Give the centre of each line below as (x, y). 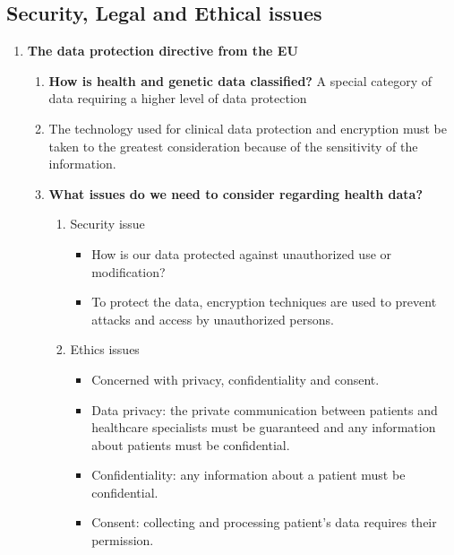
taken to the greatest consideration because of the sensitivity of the (233, 146)
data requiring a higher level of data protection (178, 98)
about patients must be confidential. (191, 444)
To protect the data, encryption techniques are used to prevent (264, 302)
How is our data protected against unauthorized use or (242, 253)
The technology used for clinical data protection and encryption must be (248, 128)
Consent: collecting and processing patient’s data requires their (264, 522)
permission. (123, 540)
